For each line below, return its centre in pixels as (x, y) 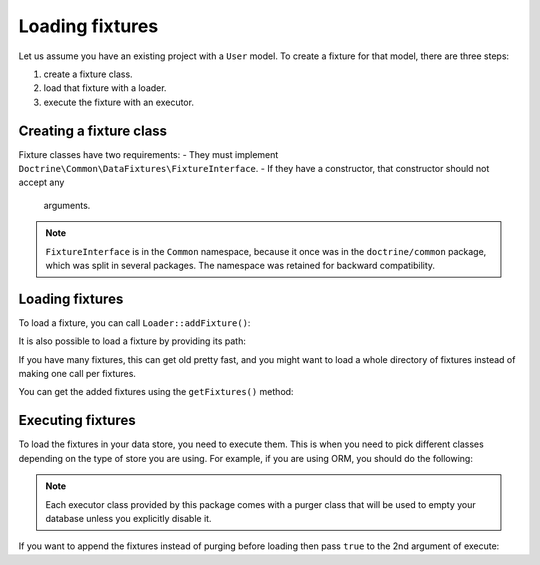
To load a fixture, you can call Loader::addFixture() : (134, 322)
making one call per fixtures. (77, 374)
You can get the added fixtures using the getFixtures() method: (156, 392)
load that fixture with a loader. (105, 88)
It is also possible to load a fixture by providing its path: (132, 341)
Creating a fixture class (93, 130)
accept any (41, 182)
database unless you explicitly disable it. (128, 518)
